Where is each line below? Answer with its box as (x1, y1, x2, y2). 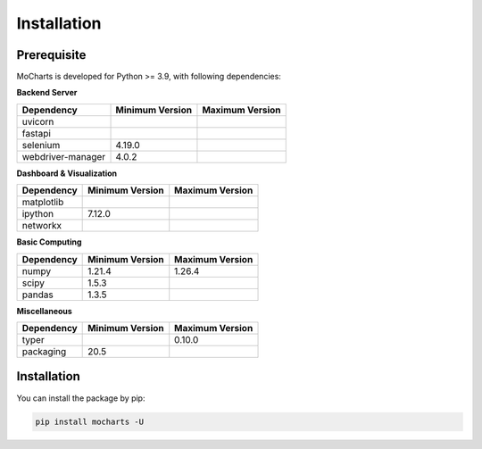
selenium (21, 138, 61, 151)
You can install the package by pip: (16, 393, 145, 403)
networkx (21, 220, 62, 232)
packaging (21, 345, 67, 358)
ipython (21, 208, 54, 220)
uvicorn (21, 115, 54, 128)
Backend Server (16, 87, 78, 98)
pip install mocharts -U (35, 416, 145, 427)
